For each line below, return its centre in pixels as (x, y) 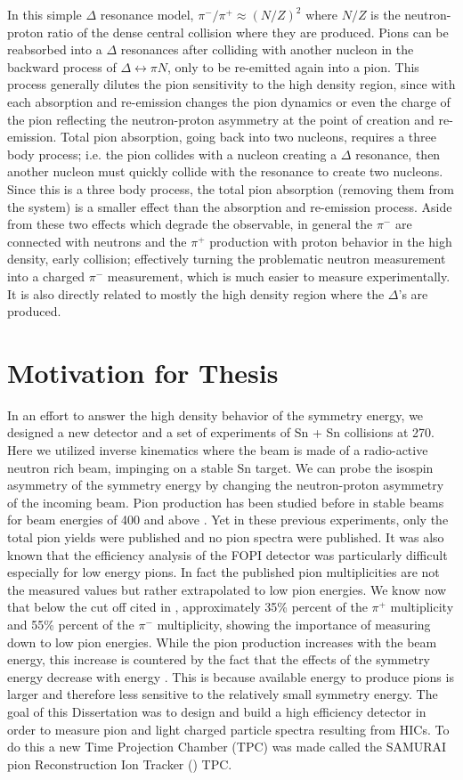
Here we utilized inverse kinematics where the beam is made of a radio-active (218, 450)
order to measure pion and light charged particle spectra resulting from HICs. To (228, 729)
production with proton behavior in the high (331, 241)
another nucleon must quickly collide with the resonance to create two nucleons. (225, 171)
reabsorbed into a (55, 49)
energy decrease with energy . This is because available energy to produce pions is (231, 676)
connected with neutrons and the (97, 241)
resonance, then (398, 154)
